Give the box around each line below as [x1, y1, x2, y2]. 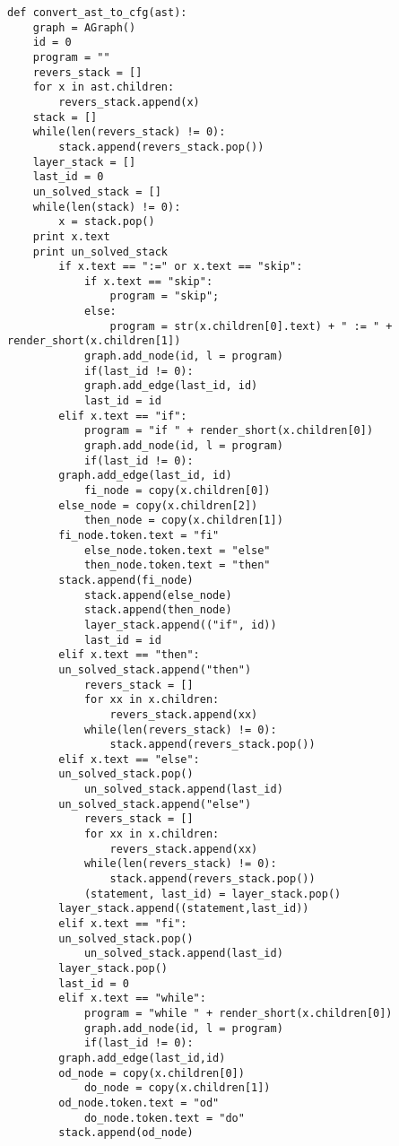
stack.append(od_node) [58, 1126, 194, 1140]
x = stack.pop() [58, 215, 155, 229]
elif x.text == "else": [58, 752, 200, 766]
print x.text [32, 230, 110, 243]
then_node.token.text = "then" [83, 559, 271, 572]
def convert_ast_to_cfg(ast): [7, 6, 187, 19]
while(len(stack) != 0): [32, 200, 181, 213]
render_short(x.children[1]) [7, 334, 181, 348]
